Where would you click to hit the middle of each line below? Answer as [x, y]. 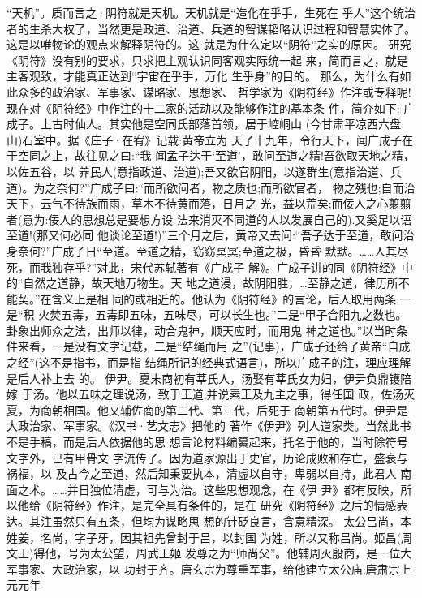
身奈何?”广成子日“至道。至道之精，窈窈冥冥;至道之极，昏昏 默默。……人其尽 [208, 250]
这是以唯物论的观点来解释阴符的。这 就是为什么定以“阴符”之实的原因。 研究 [209, 44]
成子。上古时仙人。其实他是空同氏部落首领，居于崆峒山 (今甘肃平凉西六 [198, 124]
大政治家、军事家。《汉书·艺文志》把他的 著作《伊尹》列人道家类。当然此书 [209, 426]
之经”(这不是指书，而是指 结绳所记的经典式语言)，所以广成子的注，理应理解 [209, 362]
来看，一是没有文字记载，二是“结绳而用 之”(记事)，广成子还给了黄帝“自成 [214, 346]
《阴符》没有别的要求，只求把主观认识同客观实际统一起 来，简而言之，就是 [207, 60]
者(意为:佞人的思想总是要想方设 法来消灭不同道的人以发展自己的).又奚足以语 [209, 219]
